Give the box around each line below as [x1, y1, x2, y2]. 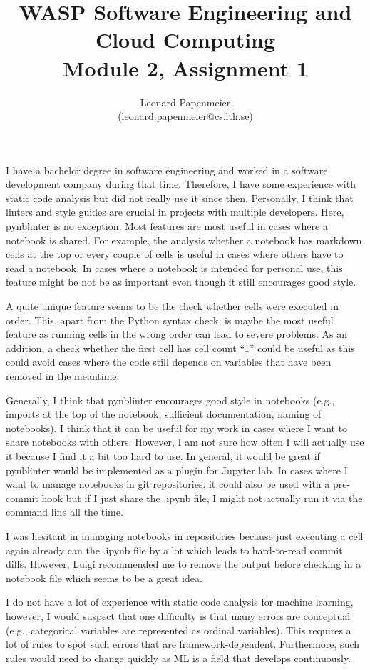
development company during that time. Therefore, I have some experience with [6, 176, 356, 191]
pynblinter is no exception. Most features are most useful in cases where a [6, 219, 328, 234]
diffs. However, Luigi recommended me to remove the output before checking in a [6, 556, 361, 571]
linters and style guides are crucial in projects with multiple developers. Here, [6, 204, 344, 219]
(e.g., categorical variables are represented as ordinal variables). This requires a [6, 622, 351, 637]
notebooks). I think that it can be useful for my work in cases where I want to [6, 420, 348, 435]
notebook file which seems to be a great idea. [6, 570, 202, 585]
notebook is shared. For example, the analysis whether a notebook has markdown [6, 232, 362, 247]
